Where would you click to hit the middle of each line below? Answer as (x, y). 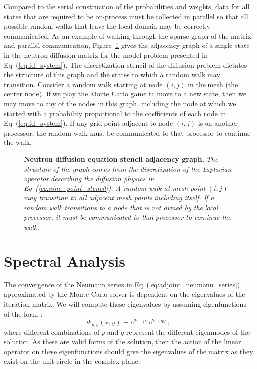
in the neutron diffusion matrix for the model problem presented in (106, 55)
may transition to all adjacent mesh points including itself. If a (119, 198)
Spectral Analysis (65, 260)
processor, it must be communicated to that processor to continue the (128, 217)
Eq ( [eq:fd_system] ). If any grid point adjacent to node (89, 123)
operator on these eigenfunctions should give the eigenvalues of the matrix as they (128, 351)
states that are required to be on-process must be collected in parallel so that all (126, 16)
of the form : (23, 313)
